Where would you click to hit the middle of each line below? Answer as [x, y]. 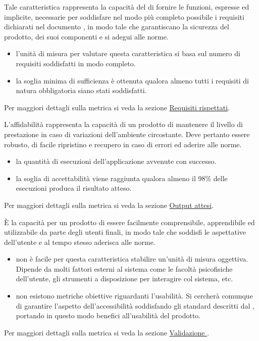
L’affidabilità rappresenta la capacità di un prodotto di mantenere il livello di [123, 124]
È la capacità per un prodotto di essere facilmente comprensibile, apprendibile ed [129, 222]
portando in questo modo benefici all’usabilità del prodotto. [108, 315]
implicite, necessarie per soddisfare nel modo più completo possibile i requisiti [124, 16]
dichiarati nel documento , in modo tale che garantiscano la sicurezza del [117, 27]
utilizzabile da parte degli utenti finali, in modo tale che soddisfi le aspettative [125, 232]
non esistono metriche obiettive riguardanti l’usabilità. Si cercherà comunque [134, 296]
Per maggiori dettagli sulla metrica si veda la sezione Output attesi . [109, 205]
